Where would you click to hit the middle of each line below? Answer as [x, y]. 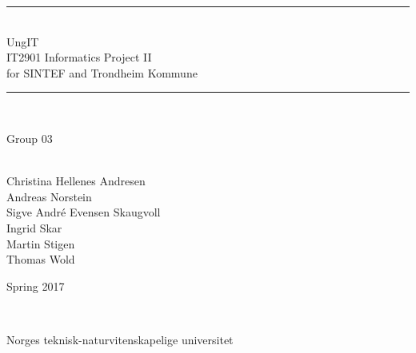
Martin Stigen [41, 243]
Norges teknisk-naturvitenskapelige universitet [120, 339]
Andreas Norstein [49, 196]
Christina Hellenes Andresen [76, 181]
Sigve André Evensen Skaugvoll [84, 212]
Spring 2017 [36, 286]
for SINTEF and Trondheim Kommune [102, 72]
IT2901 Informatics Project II [79, 57]
